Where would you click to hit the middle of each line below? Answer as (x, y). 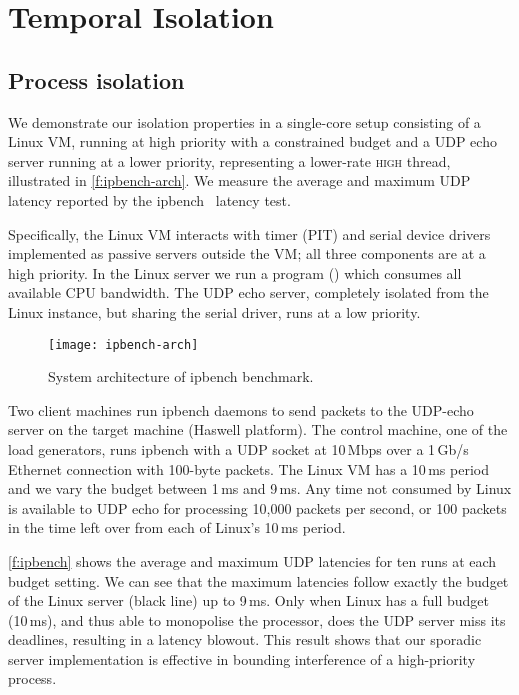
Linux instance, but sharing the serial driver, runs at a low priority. (214, 311)
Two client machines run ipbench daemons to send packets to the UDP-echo (241, 409)
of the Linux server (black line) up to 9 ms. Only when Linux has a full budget (249, 600)
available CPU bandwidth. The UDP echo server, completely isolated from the (248, 292)
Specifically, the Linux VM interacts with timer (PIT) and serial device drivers (249, 233)
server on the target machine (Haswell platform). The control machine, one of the (258, 429)
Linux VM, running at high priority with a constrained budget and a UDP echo (252, 141)
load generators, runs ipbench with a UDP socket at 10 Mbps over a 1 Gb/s (238, 448)
